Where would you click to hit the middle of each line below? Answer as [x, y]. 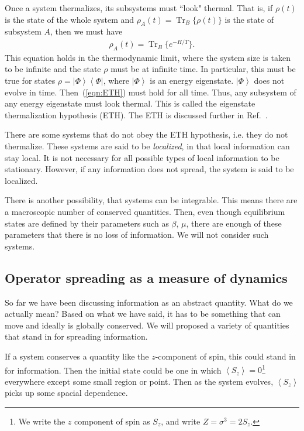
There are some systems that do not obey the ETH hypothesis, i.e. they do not [146, 134]
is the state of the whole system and [70, 19]
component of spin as [112, 421]
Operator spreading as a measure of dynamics [146, 277]
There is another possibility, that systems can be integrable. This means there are [151, 200]
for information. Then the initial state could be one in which [113, 370]
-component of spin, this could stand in [225, 356]
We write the [42, 421]
